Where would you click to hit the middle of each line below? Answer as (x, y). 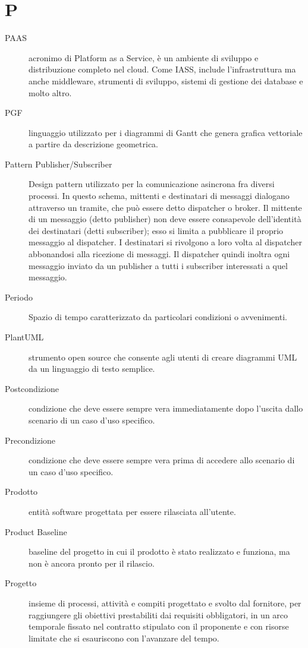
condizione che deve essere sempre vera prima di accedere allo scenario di (162, 460)
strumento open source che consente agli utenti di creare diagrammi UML (163, 357)
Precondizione (30, 440)
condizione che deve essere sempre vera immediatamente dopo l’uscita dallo (166, 408)
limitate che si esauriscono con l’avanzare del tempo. (124, 638)
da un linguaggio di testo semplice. (92, 369)
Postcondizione (32, 388)
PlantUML (24, 337)
